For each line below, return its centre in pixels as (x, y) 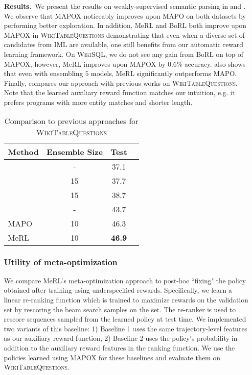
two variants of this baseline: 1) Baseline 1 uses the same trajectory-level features (126, 328)
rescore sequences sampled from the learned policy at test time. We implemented (125, 319)
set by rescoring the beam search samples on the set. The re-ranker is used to (120, 309)
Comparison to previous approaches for (71, 121)
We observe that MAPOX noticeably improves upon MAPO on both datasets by (125, 15)
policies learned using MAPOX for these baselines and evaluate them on (112, 357)
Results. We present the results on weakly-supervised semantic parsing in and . (125, 6)
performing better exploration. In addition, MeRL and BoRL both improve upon (125, 25)
